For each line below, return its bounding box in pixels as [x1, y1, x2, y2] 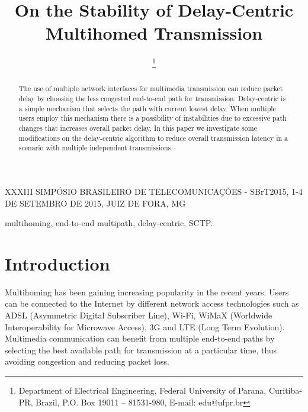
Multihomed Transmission [45, 21, 263, 45]
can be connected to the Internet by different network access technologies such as [5, 297, 299, 310]
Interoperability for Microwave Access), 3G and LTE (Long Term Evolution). [5, 320, 285, 333]
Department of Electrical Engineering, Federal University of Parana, [18, 384, 267, 397]
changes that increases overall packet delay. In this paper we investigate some [18, 123, 257, 133]
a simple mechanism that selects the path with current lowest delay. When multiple [18, 103, 276, 113]
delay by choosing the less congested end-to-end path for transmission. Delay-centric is [18, 94, 286, 104]
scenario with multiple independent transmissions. [18, 143, 173, 153]
